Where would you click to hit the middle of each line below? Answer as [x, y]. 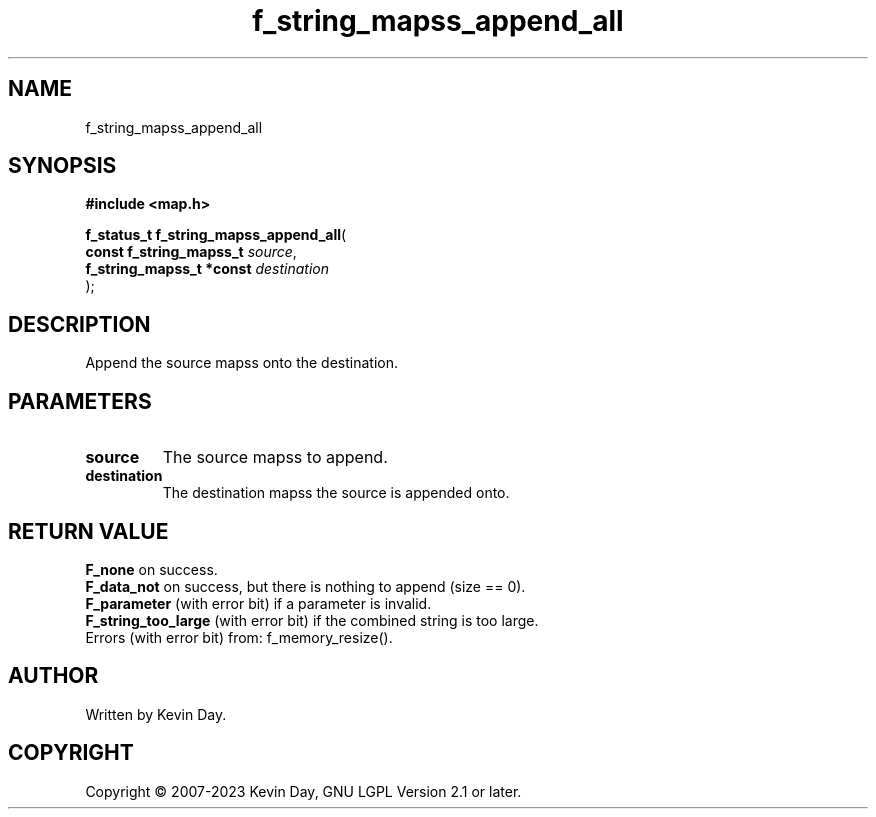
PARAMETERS [80, 401]
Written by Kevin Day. [156, 714]
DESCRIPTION [79, 324]
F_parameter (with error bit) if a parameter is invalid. [258, 603]
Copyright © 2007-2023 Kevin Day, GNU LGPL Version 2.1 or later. [303, 791]
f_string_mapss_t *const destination [207, 269]
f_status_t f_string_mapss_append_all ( [216, 235]
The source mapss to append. [275, 457]
